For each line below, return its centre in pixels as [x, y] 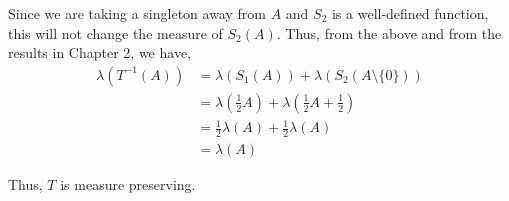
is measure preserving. [128, 184]
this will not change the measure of [115, 32]
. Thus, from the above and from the [389, 32]
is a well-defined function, [410, 13]
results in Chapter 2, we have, [99, 52]
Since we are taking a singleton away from [137, 13]
